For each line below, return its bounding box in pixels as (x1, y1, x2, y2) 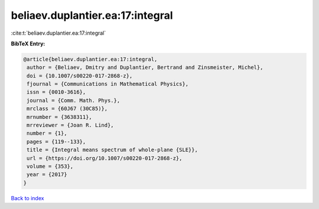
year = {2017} (27, 171, 67, 178)
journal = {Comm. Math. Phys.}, (27, 97, 121, 104)
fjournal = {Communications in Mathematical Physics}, (27, 81, 189, 88)
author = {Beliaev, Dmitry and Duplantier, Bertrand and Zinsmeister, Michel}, (27, 64, 263, 71)
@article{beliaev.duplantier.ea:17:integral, (23, 56, 158, 62)
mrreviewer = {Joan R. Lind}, (27, 122, 115, 129)
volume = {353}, (27, 163, 74, 170)
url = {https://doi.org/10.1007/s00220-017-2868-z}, (27, 155, 183, 161)
